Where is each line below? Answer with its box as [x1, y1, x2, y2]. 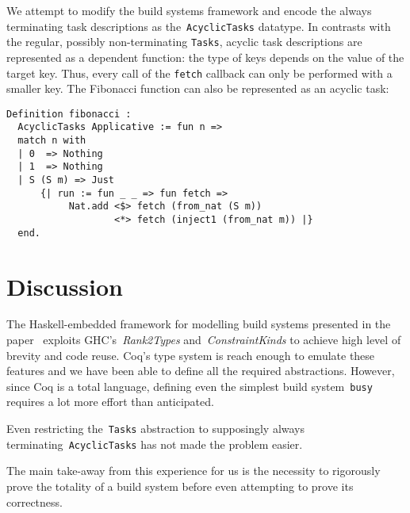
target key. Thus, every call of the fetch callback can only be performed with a [6, 64, 393, 81]
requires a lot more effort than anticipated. [6, 393, 214, 410]
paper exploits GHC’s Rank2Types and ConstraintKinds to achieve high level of [6, 331, 401, 348]
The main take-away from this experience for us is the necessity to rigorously [6, 462, 381, 479]
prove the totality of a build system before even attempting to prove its [6, 477, 354, 494]
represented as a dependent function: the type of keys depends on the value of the [6, 48, 404, 65]
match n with [17, 135, 86, 147]
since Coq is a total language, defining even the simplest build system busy [6, 377, 373, 394]
